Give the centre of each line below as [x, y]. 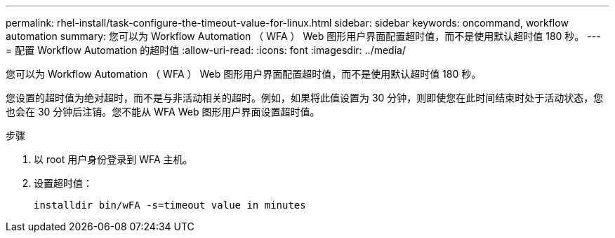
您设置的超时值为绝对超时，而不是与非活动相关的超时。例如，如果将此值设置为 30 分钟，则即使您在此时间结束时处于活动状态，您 [305, 98]
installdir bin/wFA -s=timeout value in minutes [170, 205]
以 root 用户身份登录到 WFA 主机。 [113, 159]
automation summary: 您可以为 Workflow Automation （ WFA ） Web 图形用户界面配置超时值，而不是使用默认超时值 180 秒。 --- [303, 36]
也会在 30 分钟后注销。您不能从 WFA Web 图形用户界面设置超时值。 [163, 112]
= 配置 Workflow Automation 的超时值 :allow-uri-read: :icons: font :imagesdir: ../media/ [206, 50]
